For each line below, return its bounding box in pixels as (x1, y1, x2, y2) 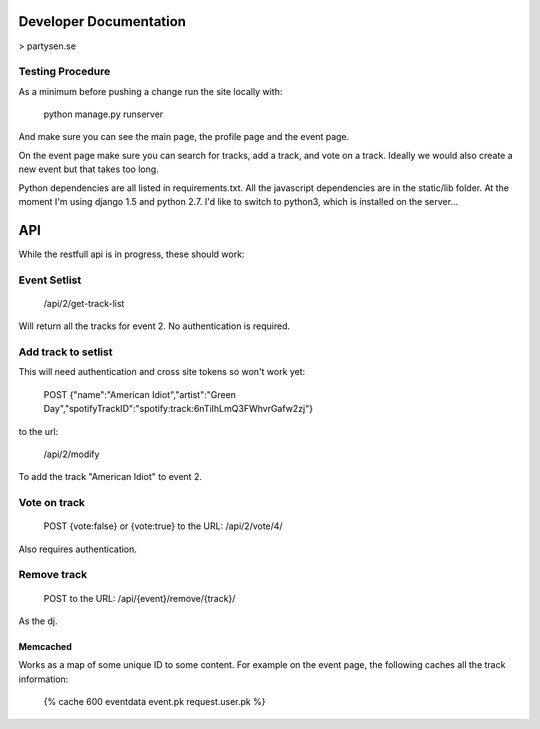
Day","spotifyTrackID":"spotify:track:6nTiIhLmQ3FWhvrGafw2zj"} (43, 403, 314, 415)
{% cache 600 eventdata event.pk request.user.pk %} (43, 696, 266, 708)
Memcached (18, 641, 72, 653)
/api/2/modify (43, 448, 100, 460)
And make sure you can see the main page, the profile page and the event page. (18, 131, 350, 143)
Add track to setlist (18, 345, 113, 359)
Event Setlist (18, 273, 82, 287)
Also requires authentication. (18, 543, 137, 555)
